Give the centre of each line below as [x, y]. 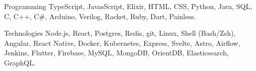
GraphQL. [20, 62]
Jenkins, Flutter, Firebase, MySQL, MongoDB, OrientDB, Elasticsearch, [116, 53]
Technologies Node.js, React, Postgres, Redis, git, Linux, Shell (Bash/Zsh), [120, 33]
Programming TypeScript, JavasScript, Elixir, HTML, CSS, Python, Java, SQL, [128, 6]
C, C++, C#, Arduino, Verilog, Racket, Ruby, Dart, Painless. [100, 16]
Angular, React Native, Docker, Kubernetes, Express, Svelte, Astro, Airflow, [122, 43]
